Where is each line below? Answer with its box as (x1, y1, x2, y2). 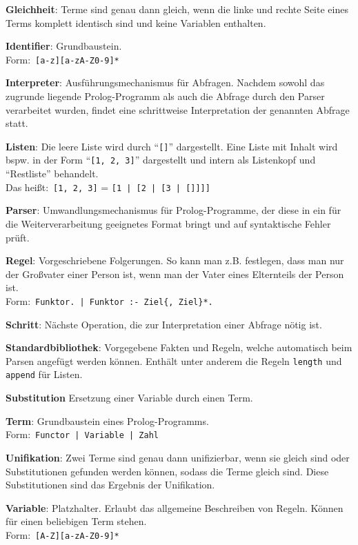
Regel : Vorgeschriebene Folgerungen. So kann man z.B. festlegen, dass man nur (6, 253, 344, 268)
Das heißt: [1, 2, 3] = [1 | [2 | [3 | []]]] (6, 179, 210, 194)
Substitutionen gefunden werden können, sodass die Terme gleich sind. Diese (6, 464, 329, 478)
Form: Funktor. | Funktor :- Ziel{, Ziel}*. (6, 293, 213, 308)
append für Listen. (6, 367, 83, 381)
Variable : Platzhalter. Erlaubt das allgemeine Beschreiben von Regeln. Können (6, 500, 344, 515)
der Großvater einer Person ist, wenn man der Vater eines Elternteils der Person (6, 266, 344, 281)
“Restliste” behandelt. (6, 166, 99, 181)
